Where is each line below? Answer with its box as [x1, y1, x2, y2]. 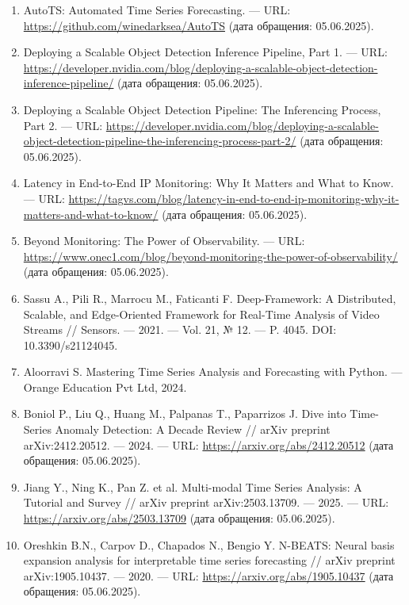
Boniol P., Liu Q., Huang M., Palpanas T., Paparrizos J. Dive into [23, 405, 346, 422]
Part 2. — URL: [23, 117, 103, 133]
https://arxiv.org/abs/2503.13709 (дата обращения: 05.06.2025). [23, 510, 335, 527]
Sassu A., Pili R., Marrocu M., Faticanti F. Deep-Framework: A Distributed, [23, 289, 396, 306]
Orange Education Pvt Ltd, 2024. [23, 378, 187, 395]
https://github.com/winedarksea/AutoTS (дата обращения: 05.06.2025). [23, 17, 374, 33]
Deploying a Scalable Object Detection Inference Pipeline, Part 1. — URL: [23, 44, 388, 60]
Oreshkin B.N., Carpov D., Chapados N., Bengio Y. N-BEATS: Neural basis [23, 536, 395, 553]
